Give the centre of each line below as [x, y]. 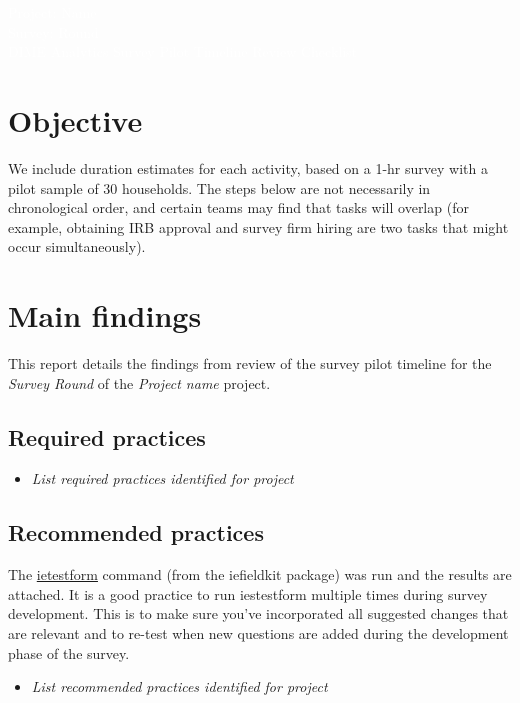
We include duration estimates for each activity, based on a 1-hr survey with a [248, 167]
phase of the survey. [69, 652]
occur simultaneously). [77, 246]
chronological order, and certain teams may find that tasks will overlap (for [238, 207]
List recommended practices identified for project [179, 686]
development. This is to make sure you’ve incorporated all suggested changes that [258, 613]
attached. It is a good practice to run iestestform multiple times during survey [248, 593]
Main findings [105, 315]
